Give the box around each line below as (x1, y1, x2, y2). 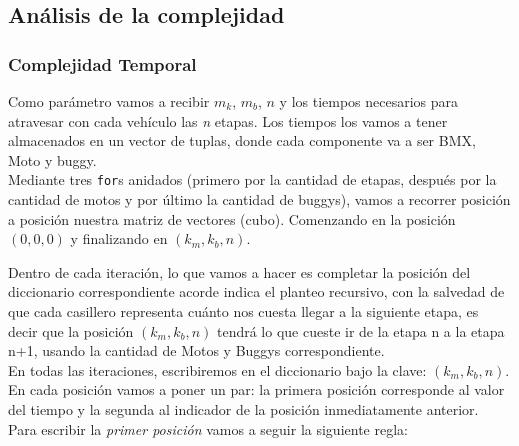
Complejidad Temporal (8, 51, 197, 76)
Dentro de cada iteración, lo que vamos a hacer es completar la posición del (8, 261, 471, 282)
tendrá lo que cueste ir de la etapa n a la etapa (216, 320, 505, 341)
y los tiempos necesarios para (279, 91, 459, 111)
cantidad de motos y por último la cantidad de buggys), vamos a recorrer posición (8, 189, 511, 210)
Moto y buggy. (8, 149, 97, 170)
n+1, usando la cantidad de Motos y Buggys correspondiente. (8, 340, 385, 361)
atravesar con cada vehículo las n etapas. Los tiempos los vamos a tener (8, 110, 448, 131)
